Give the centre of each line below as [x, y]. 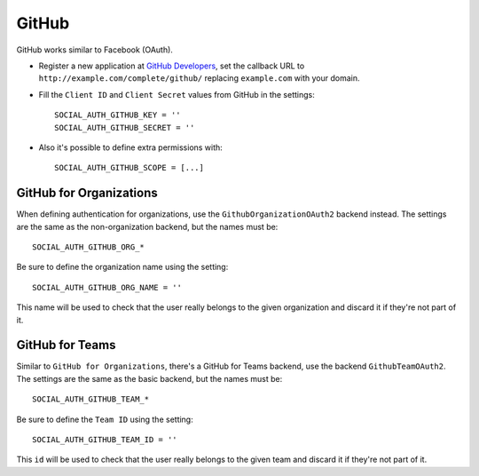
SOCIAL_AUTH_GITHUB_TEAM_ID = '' [105, 440]
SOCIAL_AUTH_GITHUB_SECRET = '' [125, 127]
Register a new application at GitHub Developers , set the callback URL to [172, 66]
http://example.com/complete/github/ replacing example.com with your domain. [199, 78]
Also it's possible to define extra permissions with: [131, 147]
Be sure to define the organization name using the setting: [122, 267]
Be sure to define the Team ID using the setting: [105, 419]
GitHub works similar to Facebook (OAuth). [94, 50]
